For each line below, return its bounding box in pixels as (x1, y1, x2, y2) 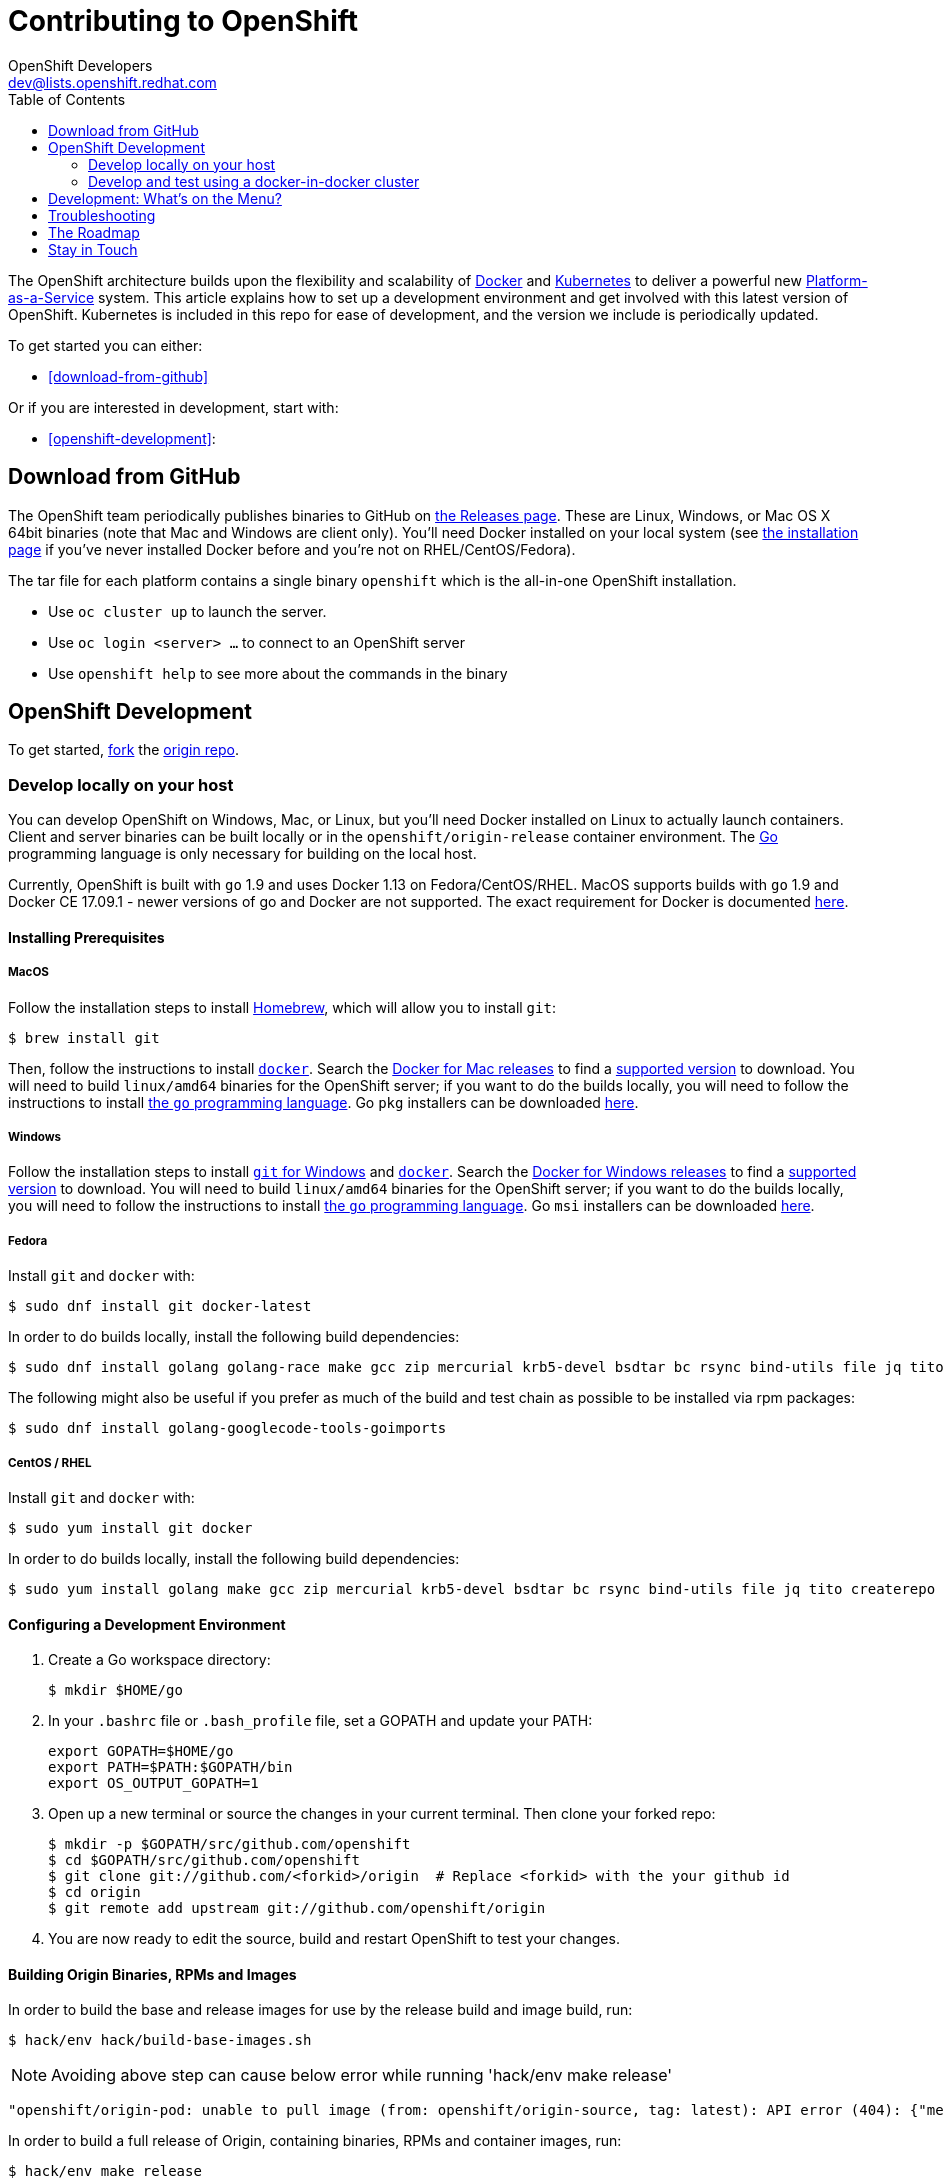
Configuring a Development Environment (8, 1615, 286, 1633)
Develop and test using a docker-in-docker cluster (88, 172, 420, 190)
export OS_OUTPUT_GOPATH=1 (48, 1775, 259, 1792)
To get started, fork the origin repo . (8, 741, 239, 759)
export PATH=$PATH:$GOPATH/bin (48, 1759, 293, 1776)
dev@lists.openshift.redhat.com (8, 73, 217, 91)
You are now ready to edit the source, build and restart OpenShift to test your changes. (48, 1930, 620, 1948)
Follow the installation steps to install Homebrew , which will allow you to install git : (8, 998, 556, 1016)
